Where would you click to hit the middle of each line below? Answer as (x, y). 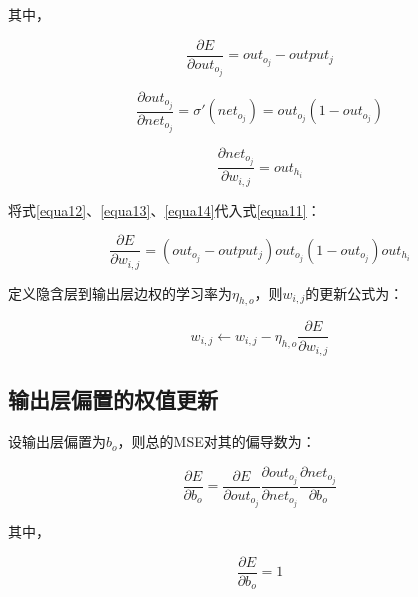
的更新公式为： (354, 292)
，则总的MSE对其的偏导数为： (216, 441)
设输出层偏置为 (57, 441)
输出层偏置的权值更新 (113, 399)
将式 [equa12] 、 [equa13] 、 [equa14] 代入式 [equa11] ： (164, 209)
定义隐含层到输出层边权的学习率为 (120, 292)
